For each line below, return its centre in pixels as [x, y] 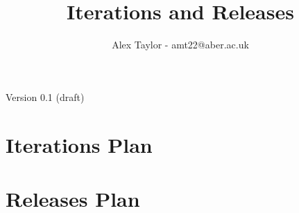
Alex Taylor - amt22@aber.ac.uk [180, 45]
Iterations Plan [79, 144]
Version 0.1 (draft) [45, 96]
